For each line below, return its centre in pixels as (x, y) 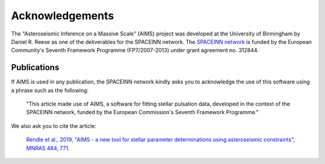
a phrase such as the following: (50, 90)
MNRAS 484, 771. (48, 148)
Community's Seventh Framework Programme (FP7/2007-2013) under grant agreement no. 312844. (135, 50)
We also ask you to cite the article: (54, 126)
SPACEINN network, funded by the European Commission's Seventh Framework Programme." (142, 112)
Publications (35, 68)
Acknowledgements (63, 16)
